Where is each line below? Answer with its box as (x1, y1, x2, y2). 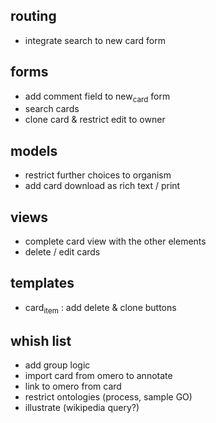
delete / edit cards (24, 246, 101, 258)
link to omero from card (24, 380, 122, 393)
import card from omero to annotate (24, 370, 173, 382)
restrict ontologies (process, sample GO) (24, 391, 193, 403)
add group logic (24, 359, 91, 371)
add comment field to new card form (24, 90, 171, 104)
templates (10, 275, 75, 292)
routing (10, 8, 57, 25)
